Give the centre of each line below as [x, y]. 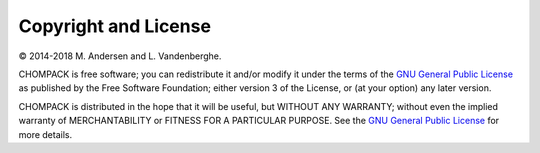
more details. [45, 134]
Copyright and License [115, 26]
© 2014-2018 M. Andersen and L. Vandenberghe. [120, 56]
